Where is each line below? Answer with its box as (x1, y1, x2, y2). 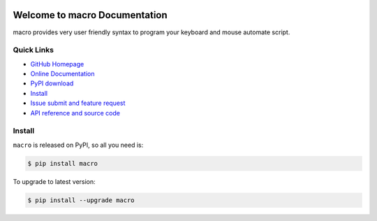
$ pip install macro (27, 159, 98, 167)
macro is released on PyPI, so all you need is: (13, 141, 144, 149)
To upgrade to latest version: (13, 177, 96, 185)
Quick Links (13, 45, 54, 55)
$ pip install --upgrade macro (27, 196, 135, 204)
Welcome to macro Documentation (13, 9, 168, 21)
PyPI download (30, 79, 74, 87)
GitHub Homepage (30, 59, 84, 68)
